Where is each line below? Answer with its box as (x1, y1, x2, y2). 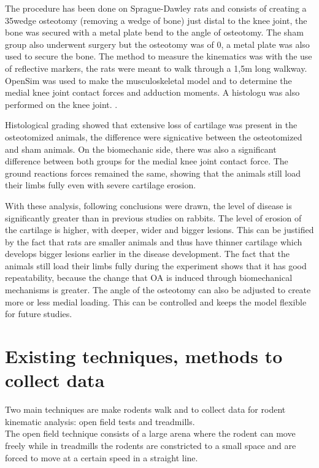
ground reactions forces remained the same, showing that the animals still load (5, 166, 301, 179)
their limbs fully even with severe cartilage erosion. (5, 178, 196, 191)
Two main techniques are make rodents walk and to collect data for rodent (5, 403, 286, 416)
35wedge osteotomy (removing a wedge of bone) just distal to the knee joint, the (5, 13, 307, 26)
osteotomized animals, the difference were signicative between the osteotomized (5, 130, 302, 143)
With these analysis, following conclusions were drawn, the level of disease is (5, 199, 292, 212)
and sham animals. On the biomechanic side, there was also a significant (5, 142, 277, 155)
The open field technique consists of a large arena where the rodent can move (5, 427, 296, 440)
